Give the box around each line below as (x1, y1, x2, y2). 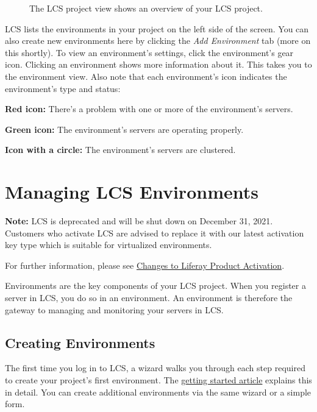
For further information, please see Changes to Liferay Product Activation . (5, 258, 285, 271)
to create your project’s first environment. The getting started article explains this (5, 374, 312, 386)
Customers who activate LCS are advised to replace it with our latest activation (5, 226, 304, 239)
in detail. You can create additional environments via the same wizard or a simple (5, 385, 312, 398)
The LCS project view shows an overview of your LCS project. (29, 2, 263, 14)
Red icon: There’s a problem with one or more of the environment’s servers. (5, 102, 293, 115)
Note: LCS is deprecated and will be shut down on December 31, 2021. (5, 215, 273, 227)
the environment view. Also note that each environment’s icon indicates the (5, 69, 287, 82)
